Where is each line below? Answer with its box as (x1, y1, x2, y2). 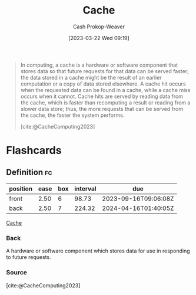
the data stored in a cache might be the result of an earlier (20, 74, 162, 81)
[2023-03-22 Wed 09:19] (68, 34, 129, 41)
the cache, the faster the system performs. (20, 112, 125, 119)
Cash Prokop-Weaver (72, 23, 125, 30)
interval (74, 184, 97, 192)
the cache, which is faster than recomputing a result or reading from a (20, 99, 191, 106)
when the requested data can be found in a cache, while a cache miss (20, 86, 191, 93)
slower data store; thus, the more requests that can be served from (20, 105, 184, 112)
